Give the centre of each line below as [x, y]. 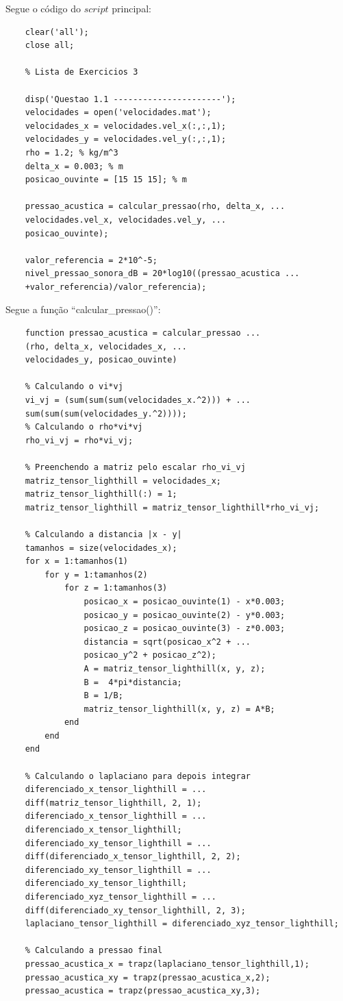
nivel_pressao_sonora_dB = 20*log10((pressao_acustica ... [162, 274]
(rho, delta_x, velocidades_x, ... [106, 346]
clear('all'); [57, 32]
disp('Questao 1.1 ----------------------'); [130, 99]
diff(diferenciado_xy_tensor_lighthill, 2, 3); [135, 910]
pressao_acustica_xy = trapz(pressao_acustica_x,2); [148, 977]
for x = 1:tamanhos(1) [76, 561]
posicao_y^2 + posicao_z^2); [150, 655]
